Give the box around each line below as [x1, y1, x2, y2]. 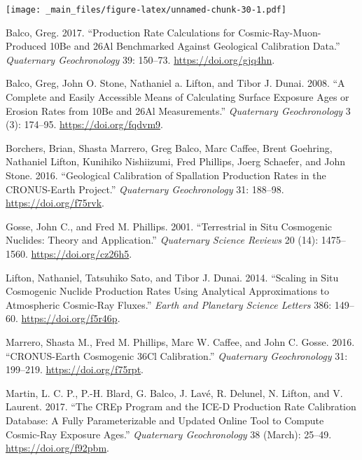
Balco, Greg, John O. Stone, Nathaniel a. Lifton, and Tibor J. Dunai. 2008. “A [6, 76, 345, 90]
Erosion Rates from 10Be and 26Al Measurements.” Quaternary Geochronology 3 [6, 103, 351, 118]
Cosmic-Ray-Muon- [238, 25, 321, 39]
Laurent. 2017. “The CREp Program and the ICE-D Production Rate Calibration [6, 399, 356, 414]
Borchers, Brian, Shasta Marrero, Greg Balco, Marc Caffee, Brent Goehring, [6, 140, 333, 155]
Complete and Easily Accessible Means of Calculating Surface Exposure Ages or [6, 90, 349, 104]
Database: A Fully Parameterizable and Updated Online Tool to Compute [6, 412, 324, 427]
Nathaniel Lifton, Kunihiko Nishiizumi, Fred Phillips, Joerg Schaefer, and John [6, 154, 346, 169]
